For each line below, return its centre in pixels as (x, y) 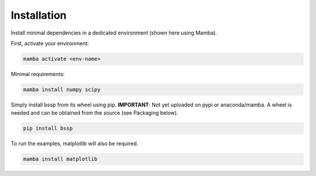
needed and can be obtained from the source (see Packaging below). (95, 113)
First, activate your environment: (50, 43)
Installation (39, 15)
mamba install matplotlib (60, 159)
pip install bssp (48, 128)
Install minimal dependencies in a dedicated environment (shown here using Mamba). (114, 33)
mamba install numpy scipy (62, 89)
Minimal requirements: (38, 74)
